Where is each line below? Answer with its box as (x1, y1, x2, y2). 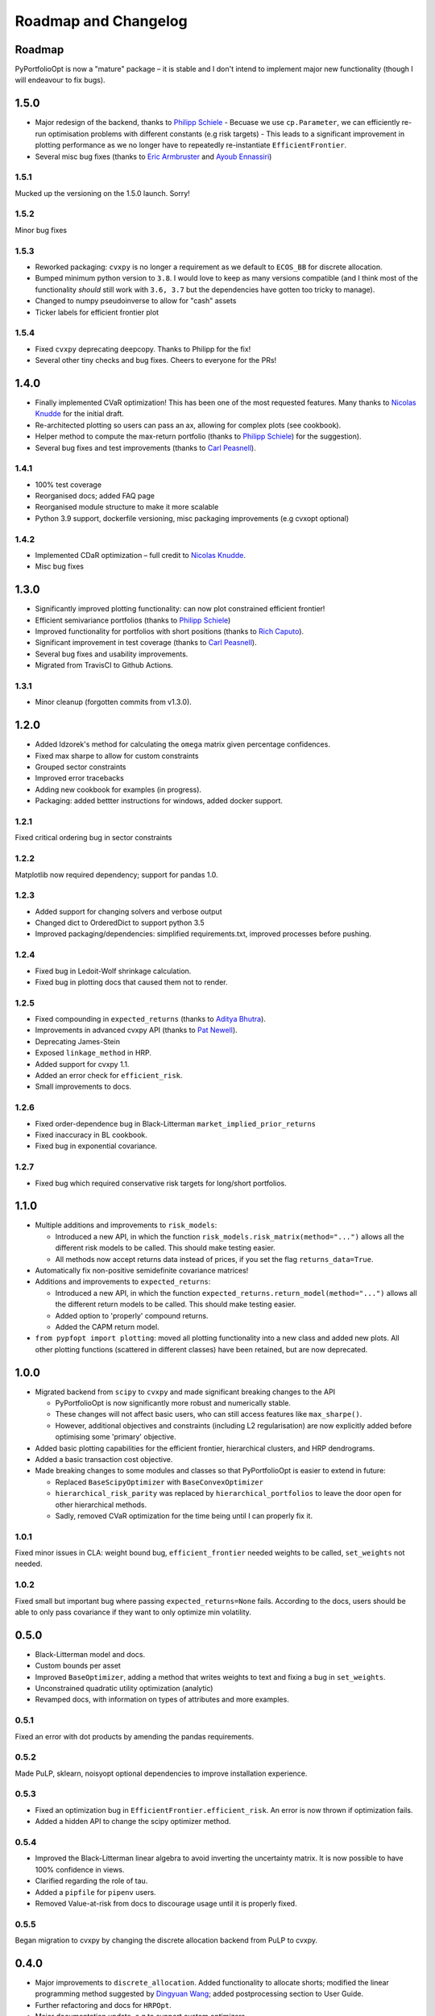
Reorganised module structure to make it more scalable (35, 502, 219, 512)
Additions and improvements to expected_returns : (35, 1277, 211, 1286)
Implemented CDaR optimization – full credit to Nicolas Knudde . (35, 550, 246, 560)
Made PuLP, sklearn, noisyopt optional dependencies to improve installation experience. (14, 1768, 308, 1778)
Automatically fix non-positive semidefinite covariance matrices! (35, 1265, 249, 1275)
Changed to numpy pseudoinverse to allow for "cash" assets (35, 296, 237, 306)
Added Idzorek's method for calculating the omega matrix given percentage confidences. (35, 739, 330, 749)
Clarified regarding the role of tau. (35, 1876, 148, 1886)
